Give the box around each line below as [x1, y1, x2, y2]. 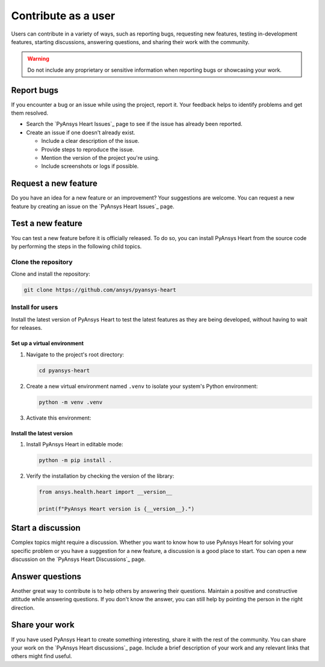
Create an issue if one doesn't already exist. [26, 128, 135, 136]
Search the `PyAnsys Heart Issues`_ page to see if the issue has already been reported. [26, 121, 243, 128]
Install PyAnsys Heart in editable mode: [26, 440, 123, 447]
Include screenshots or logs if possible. [41, 163, 139, 170]
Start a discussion [11, 523, 81, 533]
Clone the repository [11, 258, 73, 266]
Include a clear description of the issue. [41, 138, 140, 145]
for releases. [11, 324, 43, 332]
